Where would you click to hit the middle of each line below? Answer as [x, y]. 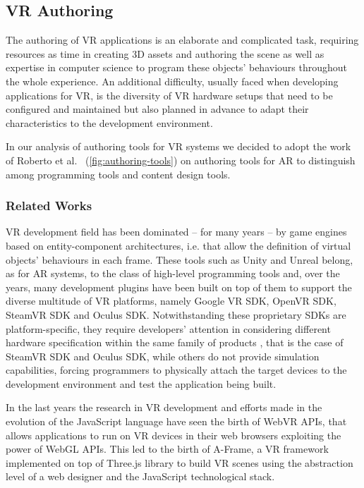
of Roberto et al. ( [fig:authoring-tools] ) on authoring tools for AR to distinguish [181, 160]
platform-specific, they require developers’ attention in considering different [168, 328]
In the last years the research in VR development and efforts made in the [164, 407]
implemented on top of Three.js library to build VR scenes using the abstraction [180, 462]
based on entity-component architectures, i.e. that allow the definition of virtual [178, 245]
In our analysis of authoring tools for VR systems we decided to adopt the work [178, 146]
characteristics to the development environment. [109, 122]
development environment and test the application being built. [141, 383]
